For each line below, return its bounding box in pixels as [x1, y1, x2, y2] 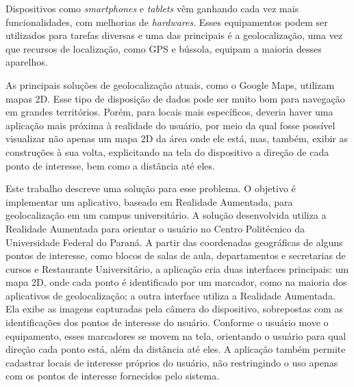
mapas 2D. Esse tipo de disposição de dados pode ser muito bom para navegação [5, 91, 345, 105]
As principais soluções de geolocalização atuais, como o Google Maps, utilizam [5, 77, 335, 92]
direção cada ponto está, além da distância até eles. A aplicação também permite [5, 342, 346, 356]
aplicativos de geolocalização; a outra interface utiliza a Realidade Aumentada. [5, 288, 336, 302]
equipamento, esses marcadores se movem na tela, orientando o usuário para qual [5, 328, 346, 343]
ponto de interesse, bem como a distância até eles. [5, 158, 215, 172]
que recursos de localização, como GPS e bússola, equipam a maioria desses [5, 41, 322, 55]
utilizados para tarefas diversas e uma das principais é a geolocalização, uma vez [5, 28, 343, 42]
